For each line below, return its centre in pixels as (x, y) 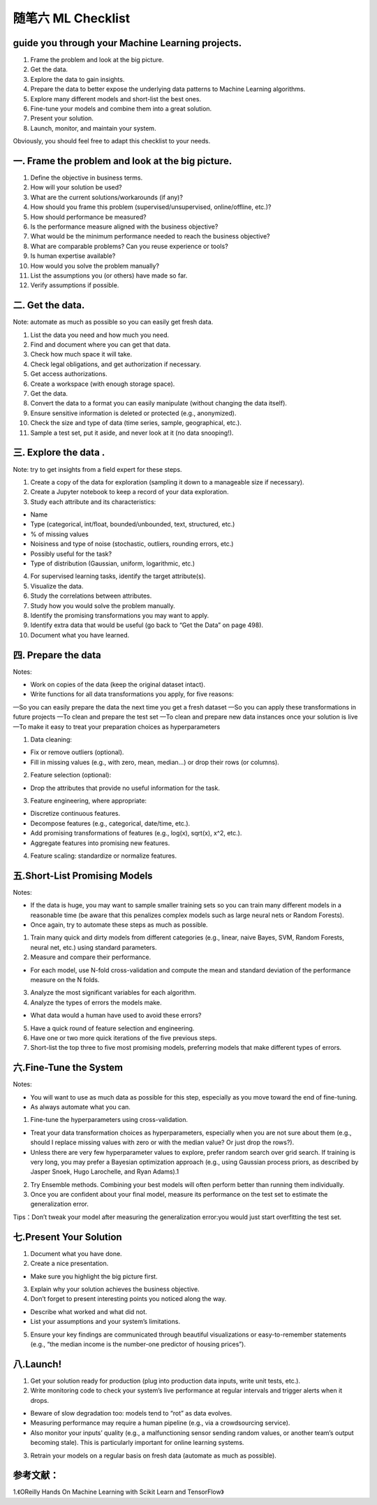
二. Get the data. (49, 305)
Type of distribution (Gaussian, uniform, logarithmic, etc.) (113, 563)
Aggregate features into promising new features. (100, 843)
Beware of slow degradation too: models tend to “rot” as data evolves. (131, 1413)
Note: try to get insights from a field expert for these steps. (97, 469)
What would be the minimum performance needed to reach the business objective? (150, 236)
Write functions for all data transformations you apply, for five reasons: (132, 694)
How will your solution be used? (76, 187)
